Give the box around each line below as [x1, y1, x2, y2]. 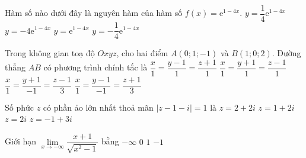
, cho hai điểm [116, 47, 168, 59]
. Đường [272, 47, 301, 59]
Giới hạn [5, 135, 37, 147]
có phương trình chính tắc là [43, 61, 148, 73]
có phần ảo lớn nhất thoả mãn [43, 101, 154, 113]
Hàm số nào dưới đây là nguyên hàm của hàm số [5, 7, 183, 19]
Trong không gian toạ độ [5, 47, 95, 59]
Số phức [5, 101, 34, 113]
